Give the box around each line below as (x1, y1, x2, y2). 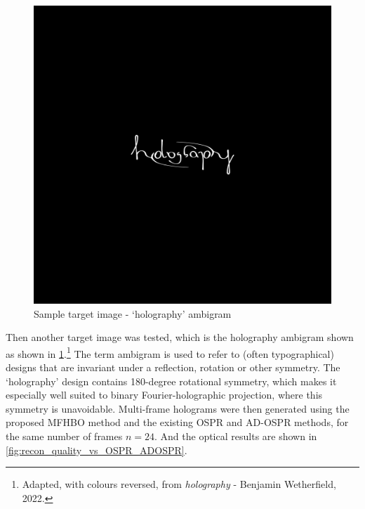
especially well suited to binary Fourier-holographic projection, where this (6, 387, 323, 402)
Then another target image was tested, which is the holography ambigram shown (6, 330, 354, 344)
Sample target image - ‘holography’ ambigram (34, 306, 232, 321)
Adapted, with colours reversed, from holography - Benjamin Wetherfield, (22, 477, 336, 491)
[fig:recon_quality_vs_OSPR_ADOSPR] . (6, 442, 187, 457)
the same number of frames (6, 429, 123, 443)
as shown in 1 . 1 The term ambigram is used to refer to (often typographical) (6, 344, 334, 361)
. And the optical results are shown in (154, 429, 317, 443)
